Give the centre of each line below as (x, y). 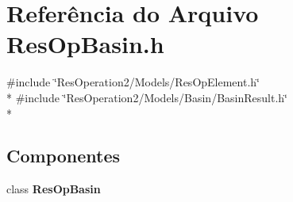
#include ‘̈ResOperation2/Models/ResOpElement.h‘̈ (133, 82)
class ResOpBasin (54, 189)
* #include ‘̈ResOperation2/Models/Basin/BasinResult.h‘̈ (147, 97)
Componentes (64, 156)
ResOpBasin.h (85, 44)
